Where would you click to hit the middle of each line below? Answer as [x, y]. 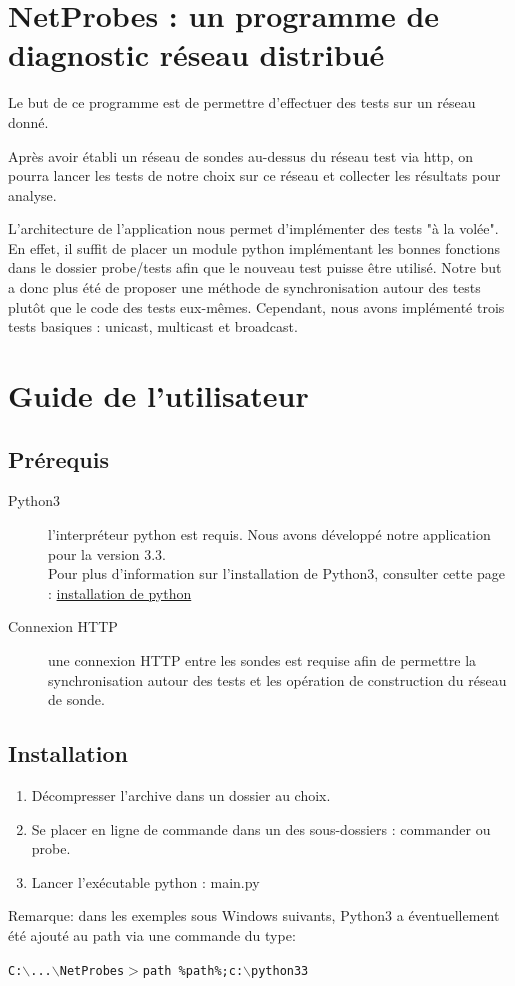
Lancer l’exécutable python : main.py [145, 881]
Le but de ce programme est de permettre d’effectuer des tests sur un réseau [242, 102]
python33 [280, 970]
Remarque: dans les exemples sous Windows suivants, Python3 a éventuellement [254, 915]
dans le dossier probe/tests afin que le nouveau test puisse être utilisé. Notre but [255, 267]
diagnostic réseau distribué [196, 54]
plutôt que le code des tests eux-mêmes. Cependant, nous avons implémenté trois [256, 306]
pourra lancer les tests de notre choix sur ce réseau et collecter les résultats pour [254, 175]
